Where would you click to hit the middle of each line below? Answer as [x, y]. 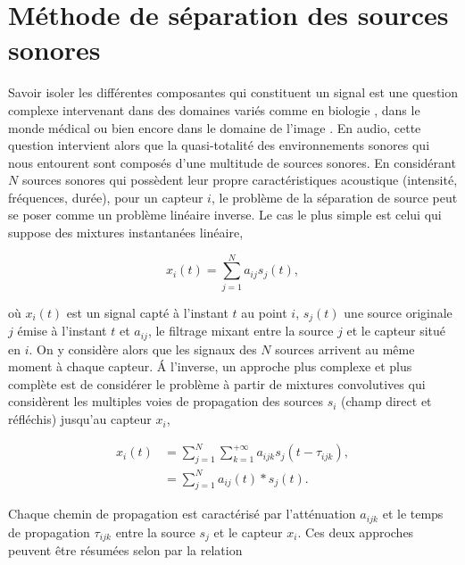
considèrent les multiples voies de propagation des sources [166, 401]
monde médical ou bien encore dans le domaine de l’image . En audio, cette [215, 127]
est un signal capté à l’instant [147, 312]
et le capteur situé [396, 331]
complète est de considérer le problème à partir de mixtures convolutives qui [217, 383]
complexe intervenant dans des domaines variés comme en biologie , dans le [214, 109]
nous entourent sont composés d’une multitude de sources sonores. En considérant [232, 162]
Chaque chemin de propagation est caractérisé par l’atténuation [182, 514]
